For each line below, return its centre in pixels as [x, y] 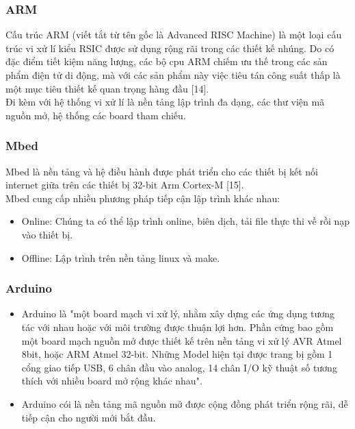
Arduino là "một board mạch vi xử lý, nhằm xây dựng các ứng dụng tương [178, 314]
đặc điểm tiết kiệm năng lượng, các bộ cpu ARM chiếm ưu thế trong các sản [167, 61]
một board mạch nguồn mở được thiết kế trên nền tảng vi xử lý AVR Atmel [182, 340]
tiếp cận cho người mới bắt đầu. [89, 417]
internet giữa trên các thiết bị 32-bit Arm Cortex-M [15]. [125, 185]
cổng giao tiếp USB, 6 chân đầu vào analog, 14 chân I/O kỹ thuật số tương [179, 367]
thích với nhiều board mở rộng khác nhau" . [112, 381]
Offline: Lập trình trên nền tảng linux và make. [121, 257]
